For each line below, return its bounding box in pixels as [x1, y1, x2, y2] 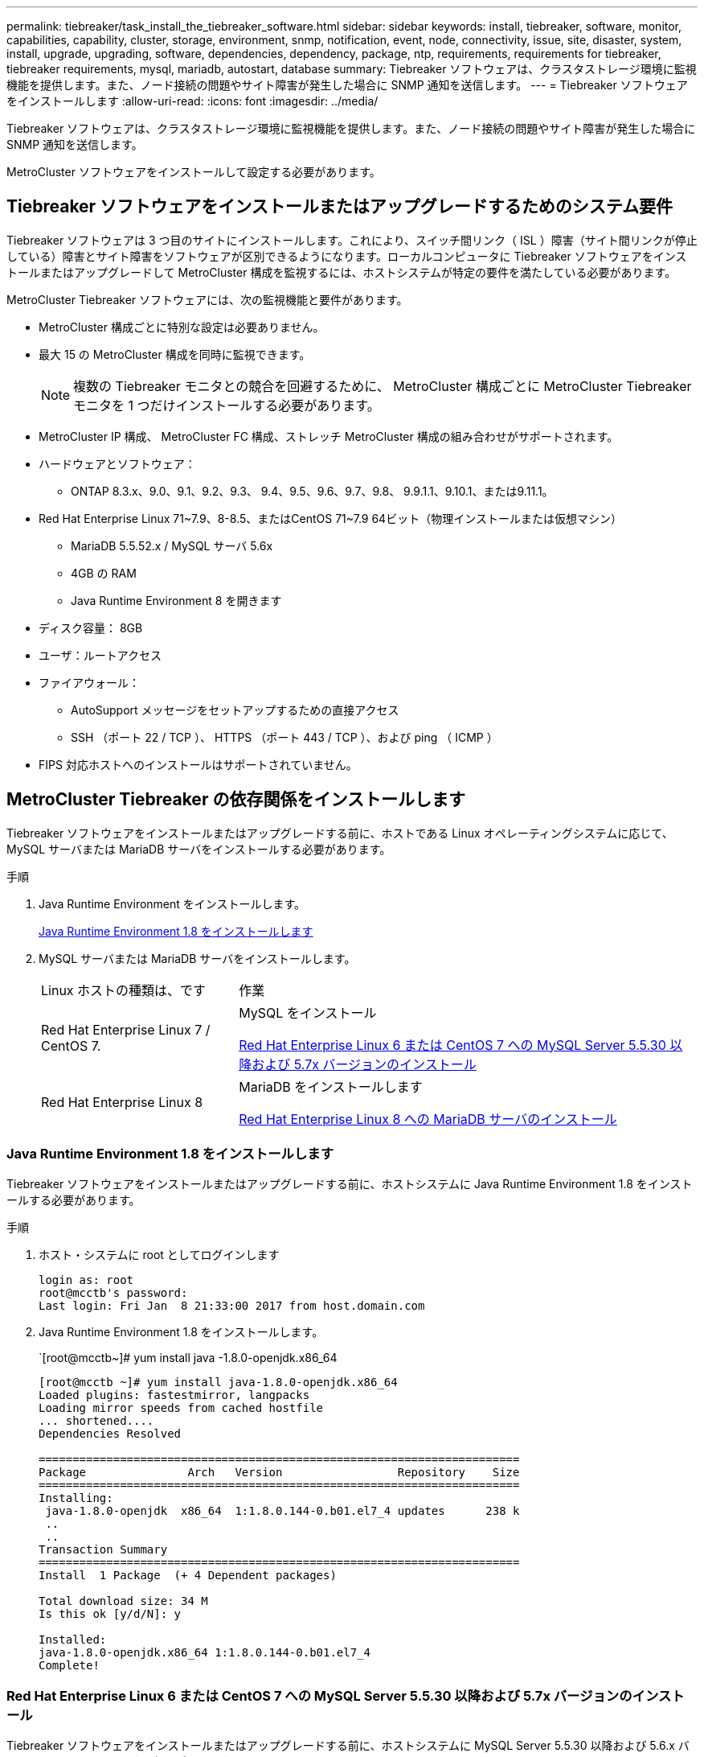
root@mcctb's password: [39, 1286, 188, 1300]
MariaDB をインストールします [239, 1078, 423, 1095]
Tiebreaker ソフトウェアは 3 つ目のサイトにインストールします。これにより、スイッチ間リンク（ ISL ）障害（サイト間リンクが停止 [6, 232, 698, 247]
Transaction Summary [39, 1543, 168, 1557]
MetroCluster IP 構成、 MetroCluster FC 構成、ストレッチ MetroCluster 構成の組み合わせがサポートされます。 [39, 429, 619, 443]
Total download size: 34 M [39, 1594, 208, 1608]
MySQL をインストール [239, 1004, 377, 1021]
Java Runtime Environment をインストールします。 [39, 896, 306, 911]
